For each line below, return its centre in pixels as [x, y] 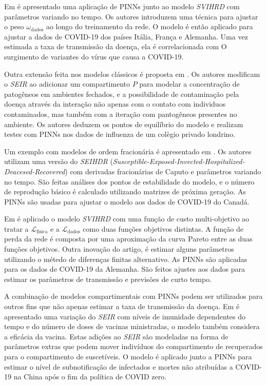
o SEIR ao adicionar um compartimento [67, 84]
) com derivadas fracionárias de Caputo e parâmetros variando [163, 171]
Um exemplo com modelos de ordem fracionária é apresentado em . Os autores [128, 151]
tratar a [16, 228]
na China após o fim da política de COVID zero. [90, 377]
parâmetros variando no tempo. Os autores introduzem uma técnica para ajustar [131, 16]
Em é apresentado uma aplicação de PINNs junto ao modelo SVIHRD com [122, 6]
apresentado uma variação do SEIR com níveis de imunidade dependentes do [125, 316]
